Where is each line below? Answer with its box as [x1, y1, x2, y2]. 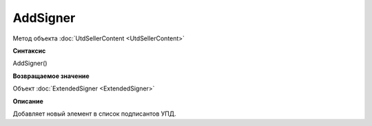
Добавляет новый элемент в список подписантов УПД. [12, 110, 176, 118]
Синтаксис [12, 47, 46, 55]
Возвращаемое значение [12, 72, 90, 80]
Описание [12, 97, 44, 105]
